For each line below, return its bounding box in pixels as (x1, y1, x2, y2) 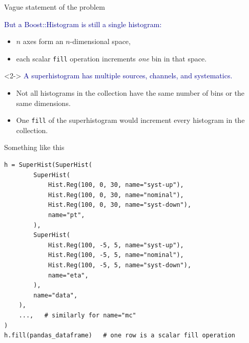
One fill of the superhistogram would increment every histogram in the (16, 115, 245, 125)
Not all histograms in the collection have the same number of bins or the (16, 88, 245, 98)
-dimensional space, (70, 36, 131, 47)
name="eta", (48, 271, 89, 279)
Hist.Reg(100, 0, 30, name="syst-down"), (48, 201, 192, 209)
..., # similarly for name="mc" (18, 311, 136, 319)
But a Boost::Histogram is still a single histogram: (4, 18, 162, 29)
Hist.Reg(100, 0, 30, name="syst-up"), (48, 181, 184, 189)
